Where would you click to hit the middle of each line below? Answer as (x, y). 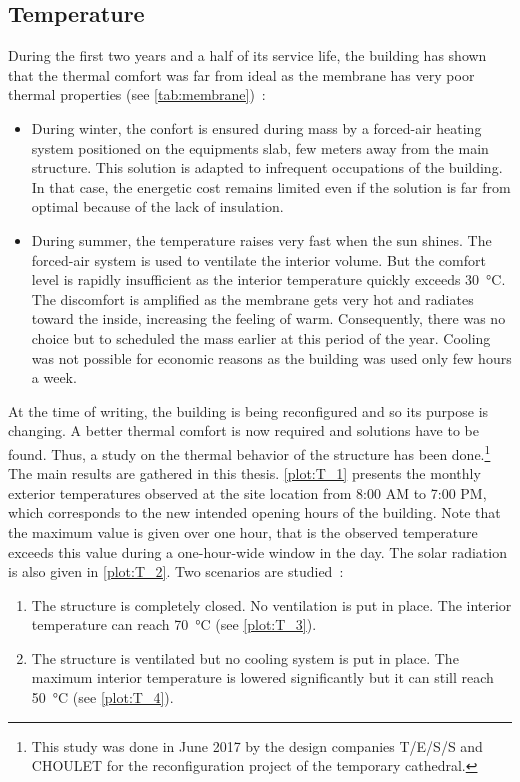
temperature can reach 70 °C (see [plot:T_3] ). (174, 624)
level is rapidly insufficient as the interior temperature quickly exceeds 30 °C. (268, 279)
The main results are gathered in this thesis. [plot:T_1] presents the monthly (244, 473)
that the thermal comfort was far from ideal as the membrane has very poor (241, 74)
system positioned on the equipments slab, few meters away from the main (260, 147)
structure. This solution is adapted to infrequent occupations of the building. (267, 167)
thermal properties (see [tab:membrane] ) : (137, 94)
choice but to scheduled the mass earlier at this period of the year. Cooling (261, 337)
